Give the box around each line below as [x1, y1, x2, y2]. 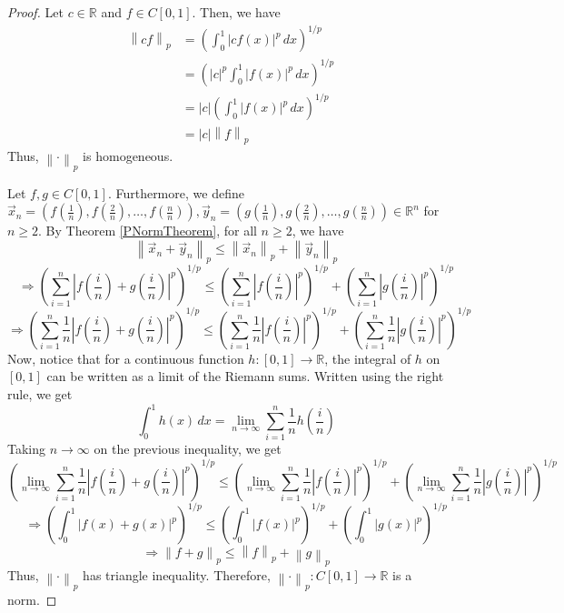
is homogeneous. [83, 146, 173, 166]
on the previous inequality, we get [94, 439, 282, 458]
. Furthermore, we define [107, 183, 244, 202]
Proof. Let [7, 3, 64, 21]
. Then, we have [192, 3, 281, 21]
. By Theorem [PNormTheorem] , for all [38, 221, 257, 240]
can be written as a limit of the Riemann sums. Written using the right [46, 367, 444, 386]
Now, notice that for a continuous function [7, 348, 244, 367]
